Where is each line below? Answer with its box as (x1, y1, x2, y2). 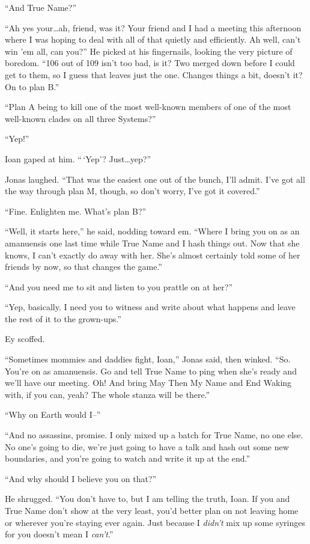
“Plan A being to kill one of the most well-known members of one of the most (5, 100, 291, 113)
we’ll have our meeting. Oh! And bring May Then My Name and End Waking (5, 376, 292, 389)
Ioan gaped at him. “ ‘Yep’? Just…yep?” (5, 152, 151, 165)
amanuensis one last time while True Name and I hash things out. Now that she (5, 236, 300, 249)
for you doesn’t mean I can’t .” (5, 528, 114, 540)
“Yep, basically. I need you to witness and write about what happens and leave (5, 301, 296, 313)
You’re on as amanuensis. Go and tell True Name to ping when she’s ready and (5, 364, 297, 377)
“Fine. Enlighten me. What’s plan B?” (5, 204, 147, 217)
